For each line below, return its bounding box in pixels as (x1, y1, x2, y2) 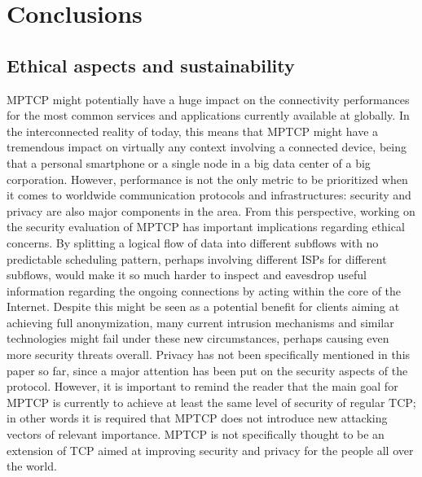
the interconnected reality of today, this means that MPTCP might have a (7, 122, 379, 139)
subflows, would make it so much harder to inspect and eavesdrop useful (7, 266, 367, 283)
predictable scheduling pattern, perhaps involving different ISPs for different (7, 250, 387, 267)
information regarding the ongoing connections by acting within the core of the (7, 282, 402, 299)
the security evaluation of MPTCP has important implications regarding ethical (7, 218, 405, 235)
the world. (7, 457, 57, 475)
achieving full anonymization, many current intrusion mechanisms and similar (7, 313, 394, 330)
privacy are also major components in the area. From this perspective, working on (7, 202, 415, 219)
